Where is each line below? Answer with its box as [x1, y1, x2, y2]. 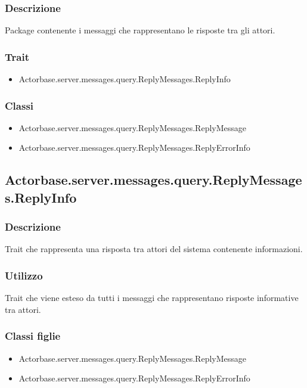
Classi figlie [5, 328, 61, 343]
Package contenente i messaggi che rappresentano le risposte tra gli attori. [5, 24, 275, 36]
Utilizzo [5, 268, 43, 283]
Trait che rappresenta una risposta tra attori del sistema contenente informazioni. [5, 243, 303, 255]
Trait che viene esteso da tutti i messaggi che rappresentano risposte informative [5, 291, 299, 304]
